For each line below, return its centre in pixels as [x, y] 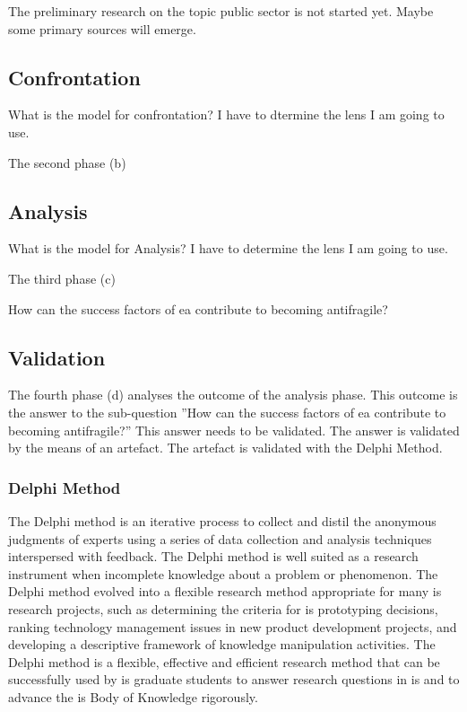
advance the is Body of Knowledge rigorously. [133, 696]
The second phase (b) [67, 162]
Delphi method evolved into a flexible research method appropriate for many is [225, 591]
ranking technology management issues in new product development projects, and [233, 626]
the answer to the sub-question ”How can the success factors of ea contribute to [227, 412]
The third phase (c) [62, 278]
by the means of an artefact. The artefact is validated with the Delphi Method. [225, 448]
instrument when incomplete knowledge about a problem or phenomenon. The [223, 573]
